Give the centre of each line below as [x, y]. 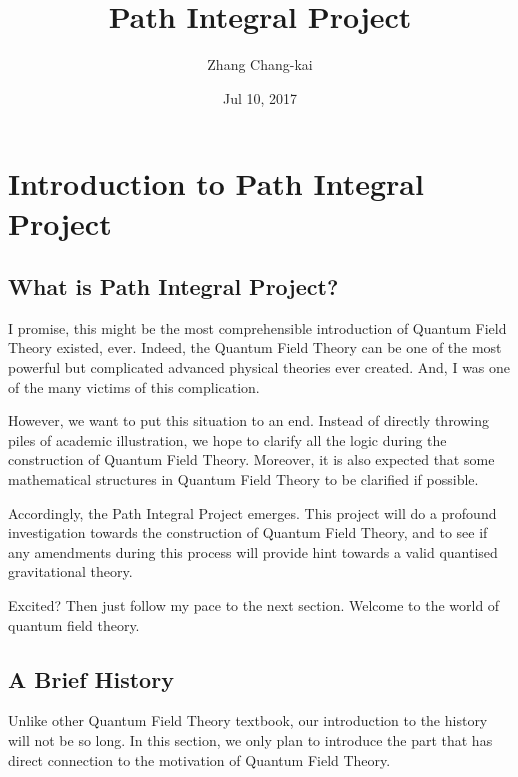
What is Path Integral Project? [173, 286]
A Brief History [91, 678]
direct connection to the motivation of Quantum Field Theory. [199, 759]
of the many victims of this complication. [134, 386]
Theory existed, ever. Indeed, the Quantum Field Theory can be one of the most [255, 347]
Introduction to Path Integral [216, 183]
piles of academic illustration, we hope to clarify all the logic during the [227, 439]
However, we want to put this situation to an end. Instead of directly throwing [249, 420]
